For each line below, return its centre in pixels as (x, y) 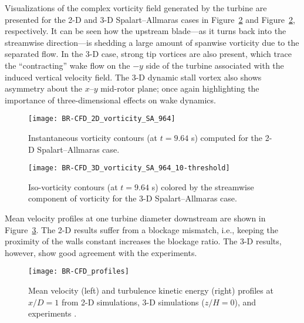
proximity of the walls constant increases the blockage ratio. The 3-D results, (143, 241)
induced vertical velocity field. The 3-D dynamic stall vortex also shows (133, 77)
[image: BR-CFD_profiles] (79, 272)
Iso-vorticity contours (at (73, 186)
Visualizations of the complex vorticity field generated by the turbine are (136, 8)
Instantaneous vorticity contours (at (93, 137)
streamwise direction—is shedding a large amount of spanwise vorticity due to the (152, 42)
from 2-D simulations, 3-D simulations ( (133, 302)
